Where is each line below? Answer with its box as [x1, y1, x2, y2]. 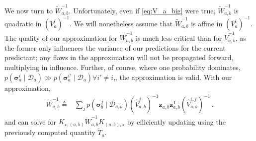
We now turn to [4, 5, 53, 15]
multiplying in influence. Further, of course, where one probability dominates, [4, 62, 241, 72]
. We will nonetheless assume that [69, 18, 173, 28]
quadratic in [4, 18, 42, 28]
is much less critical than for [135, 32, 222, 43]
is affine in [191, 18, 223, 28]
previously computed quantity [4, 127, 95, 138]
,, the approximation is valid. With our [113, 71, 232, 82]
